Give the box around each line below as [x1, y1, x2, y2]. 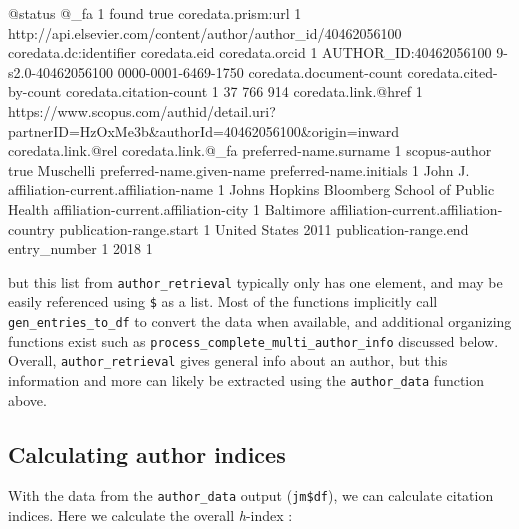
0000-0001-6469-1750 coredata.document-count [117, 61, 403, 82]
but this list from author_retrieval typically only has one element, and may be [8, 271, 503, 292]
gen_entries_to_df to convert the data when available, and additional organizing [8, 311, 512, 332]
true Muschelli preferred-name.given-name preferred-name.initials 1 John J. [8, 159, 470, 180]
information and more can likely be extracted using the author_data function [8, 370, 485, 390]
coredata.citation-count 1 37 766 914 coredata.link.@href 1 [65, 81, 423, 102]
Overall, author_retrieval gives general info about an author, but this [8, 350, 448, 371]
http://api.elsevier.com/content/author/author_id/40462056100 [8, 22, 402, 43]
